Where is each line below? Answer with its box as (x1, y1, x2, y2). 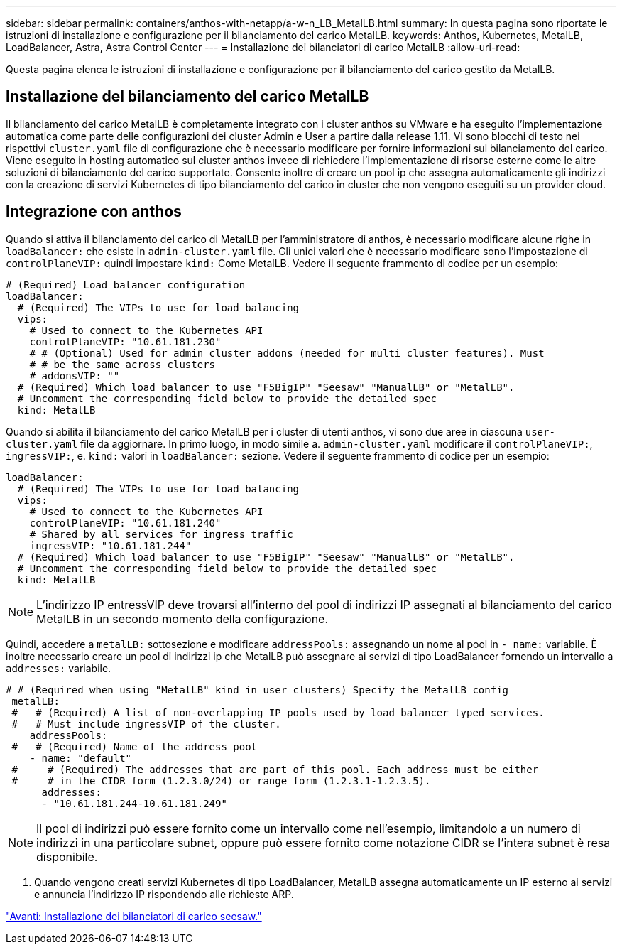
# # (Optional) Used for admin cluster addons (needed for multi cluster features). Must (29, 347, 545, 359)
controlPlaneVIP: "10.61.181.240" (29, 517, 222, 529)
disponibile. (36, 849, 98, 864)
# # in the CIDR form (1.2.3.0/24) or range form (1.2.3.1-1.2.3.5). (11, 774, 431, 787)
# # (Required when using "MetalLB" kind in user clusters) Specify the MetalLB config (6, 684, 509, 696)
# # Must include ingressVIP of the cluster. (11, 718, 281, 730)
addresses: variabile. (6, 662, 111, 674)
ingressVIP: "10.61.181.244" (29, 539, 192, 551)
